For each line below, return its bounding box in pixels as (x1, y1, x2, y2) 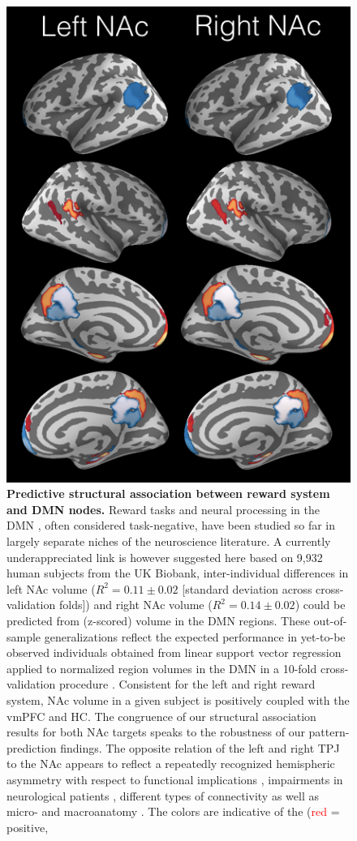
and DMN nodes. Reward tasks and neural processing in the (6, 500, 320, 517)
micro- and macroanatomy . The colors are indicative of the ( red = (6, 803, 340, 820)
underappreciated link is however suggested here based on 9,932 (6, 548, 323, 565)
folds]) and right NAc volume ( (58, 596, 213, 613)
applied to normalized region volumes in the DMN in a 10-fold (6, 659, 317, 676)
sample (6, 628, 41, 645)
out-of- (313, 612, 347, 629)
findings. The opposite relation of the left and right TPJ (60, 739, 340, 756)
